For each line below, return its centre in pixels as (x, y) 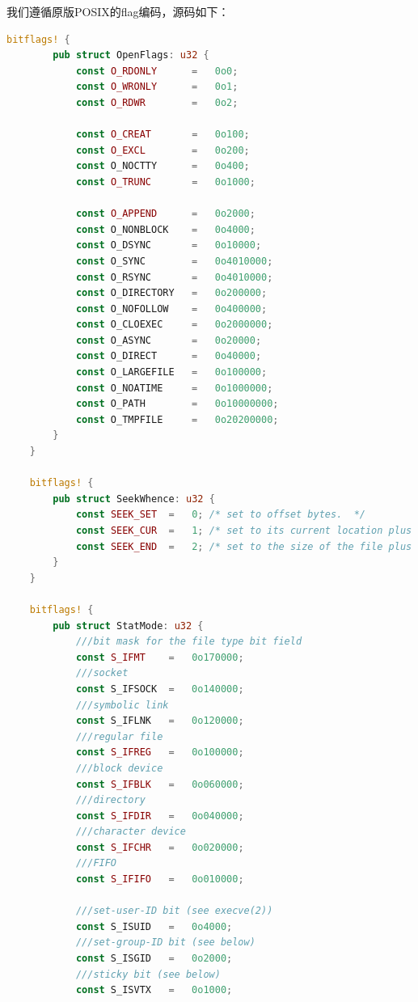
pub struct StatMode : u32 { (128, 626)
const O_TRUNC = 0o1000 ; (165, 182)
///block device (119, 768)
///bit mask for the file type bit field (189, 642)
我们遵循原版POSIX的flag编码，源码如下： (118, 11)
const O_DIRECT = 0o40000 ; (169, 356)
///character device (131, 832)
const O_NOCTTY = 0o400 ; (163, 166)
